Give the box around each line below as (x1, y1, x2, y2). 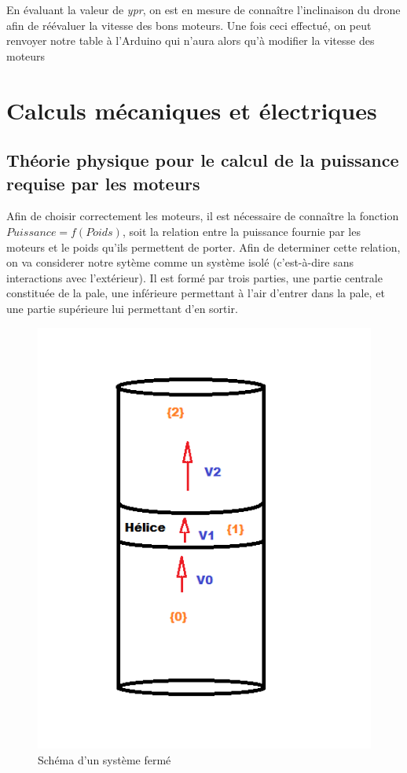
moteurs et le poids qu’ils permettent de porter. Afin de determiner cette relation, (6, 238, 401, 255)
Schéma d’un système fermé (38, 751, 171, 767)
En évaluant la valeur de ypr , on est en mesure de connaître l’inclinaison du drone (6, 2, 401, 17)
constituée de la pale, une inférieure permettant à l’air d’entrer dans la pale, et (6, 285, 385, 301)
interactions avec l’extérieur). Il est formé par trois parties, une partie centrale (6, 269, 383, 285)
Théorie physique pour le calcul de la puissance (6, 148, 399, 172)
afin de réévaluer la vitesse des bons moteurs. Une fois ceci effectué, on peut (6, 17, 372, 33)
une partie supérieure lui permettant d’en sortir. (6, 300, 238, 316)
